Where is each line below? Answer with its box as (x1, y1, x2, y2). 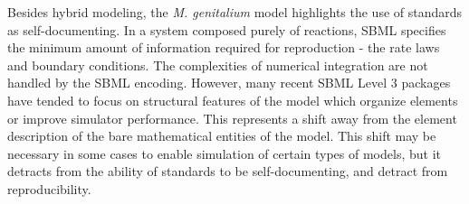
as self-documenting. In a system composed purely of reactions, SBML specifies (7, 20, 446, 39)
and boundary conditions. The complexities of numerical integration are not (7, 55, 428, 74)
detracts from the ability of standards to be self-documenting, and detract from (7, 162, 448, 181)
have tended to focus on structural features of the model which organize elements (7, 90, 458, 109)
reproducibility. (7, 179, 91, 198)
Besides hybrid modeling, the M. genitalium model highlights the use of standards (7, 3, 463, 21)
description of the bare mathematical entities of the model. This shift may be (7, 126, 436, 145)
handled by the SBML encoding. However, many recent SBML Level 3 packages (7, 73, 451, 92)
